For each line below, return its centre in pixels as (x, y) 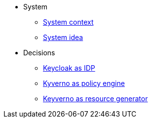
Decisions (39, 53)
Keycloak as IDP (69, 68)
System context (68, 22)
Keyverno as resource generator (95, 99)
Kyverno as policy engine (84, 83)
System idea (63, 37)
